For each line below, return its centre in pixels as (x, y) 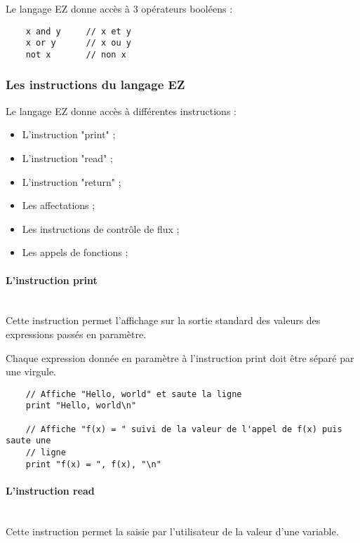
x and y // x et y (78, 31)
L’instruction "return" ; (72, 181)
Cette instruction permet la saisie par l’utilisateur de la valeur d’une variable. (172, 531)
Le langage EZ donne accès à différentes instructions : (121, 110)
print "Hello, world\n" (81, 406)
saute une (28, 441)
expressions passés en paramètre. (76, 334)
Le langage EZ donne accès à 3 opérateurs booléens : (119, 8)
